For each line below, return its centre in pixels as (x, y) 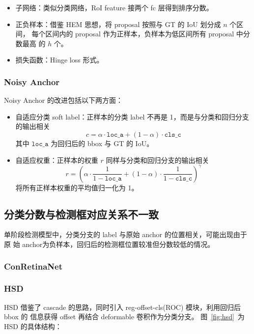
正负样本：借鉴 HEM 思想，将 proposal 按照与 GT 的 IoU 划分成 (118, 24)
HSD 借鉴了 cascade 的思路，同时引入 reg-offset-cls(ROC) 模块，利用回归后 (123, 307)
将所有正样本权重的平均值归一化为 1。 (77, 187)
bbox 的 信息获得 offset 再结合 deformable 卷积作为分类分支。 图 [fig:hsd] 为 (124, 317)
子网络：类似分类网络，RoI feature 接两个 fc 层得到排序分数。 (114, 7)
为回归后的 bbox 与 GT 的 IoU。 (102, 143)
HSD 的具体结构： (33, 326)
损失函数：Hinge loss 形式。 (59, 60)
